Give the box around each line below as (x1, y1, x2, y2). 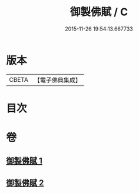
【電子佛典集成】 (34, 76, 81, 84)
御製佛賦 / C (69, 5, 128, 19)
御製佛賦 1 (6, 156, 43, 166)
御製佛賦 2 (6, 178, 44, 188)
